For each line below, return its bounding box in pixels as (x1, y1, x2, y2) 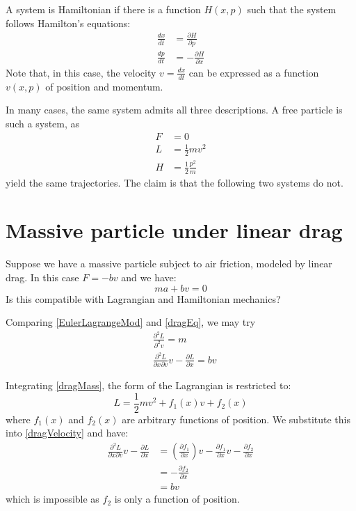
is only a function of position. (114, 492, 240, 506)
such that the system (247, 2, 337, 16)
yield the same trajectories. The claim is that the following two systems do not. (6, 175, 343, 189)
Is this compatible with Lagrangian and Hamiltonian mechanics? (6, 291, 281, 306)
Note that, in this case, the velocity (6, 65, 156, 79)
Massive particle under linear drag (6, 216, 343, 244)
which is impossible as (6, 492, 99, 506)
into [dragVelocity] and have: (6, 425, 129, 440)
